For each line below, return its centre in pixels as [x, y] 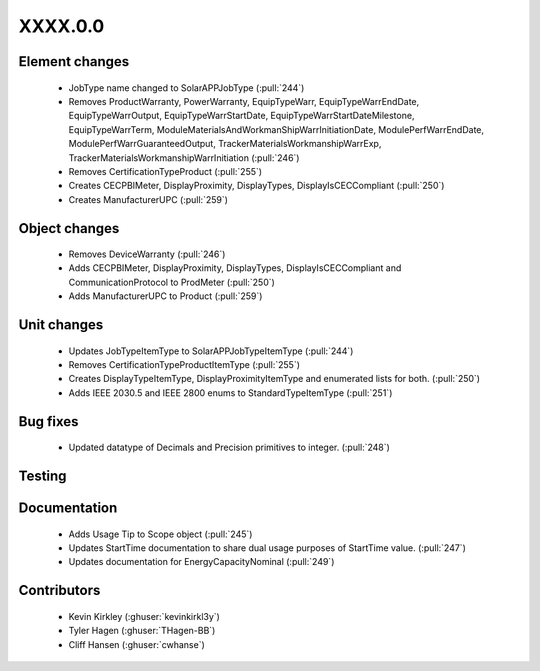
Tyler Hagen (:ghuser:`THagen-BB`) [142, 631]
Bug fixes [48, 421]
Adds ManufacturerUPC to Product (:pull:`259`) [165, 296]
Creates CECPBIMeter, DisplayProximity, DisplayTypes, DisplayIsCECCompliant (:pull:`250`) [256, 186]
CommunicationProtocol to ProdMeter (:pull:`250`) [171, 282]
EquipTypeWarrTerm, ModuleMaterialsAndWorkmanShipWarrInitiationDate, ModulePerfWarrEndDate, [276, 129]
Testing [42, 476]
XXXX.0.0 [61, 26]
